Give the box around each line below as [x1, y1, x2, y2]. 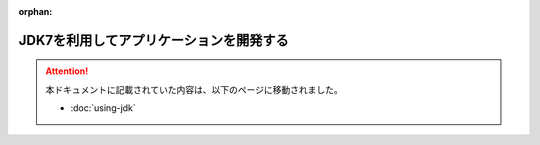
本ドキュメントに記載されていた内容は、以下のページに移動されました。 [45, 83, 344, 95]
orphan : [18, 6, 53, 17]
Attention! [45, 65, 89, 77]
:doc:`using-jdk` [70, 102, 137, 114]
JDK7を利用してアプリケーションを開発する [18, 31, 289, 49]
